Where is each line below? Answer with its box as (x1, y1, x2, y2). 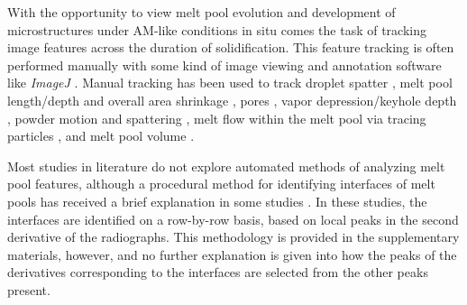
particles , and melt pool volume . (7, 126, 195, 145)
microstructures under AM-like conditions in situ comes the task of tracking (7, 20, 426, 39)
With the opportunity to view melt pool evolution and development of (7, 3, 396, 21)
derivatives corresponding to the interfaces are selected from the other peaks (7, 263, 428, 282)
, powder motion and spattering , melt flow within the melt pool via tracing (7, 108, 426, 127)
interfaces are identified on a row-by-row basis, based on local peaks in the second (7, 209, 459, 228)
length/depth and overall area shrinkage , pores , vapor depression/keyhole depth (7, 90, 457, 109)
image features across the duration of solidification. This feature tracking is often (7, 38, 454, 57)
